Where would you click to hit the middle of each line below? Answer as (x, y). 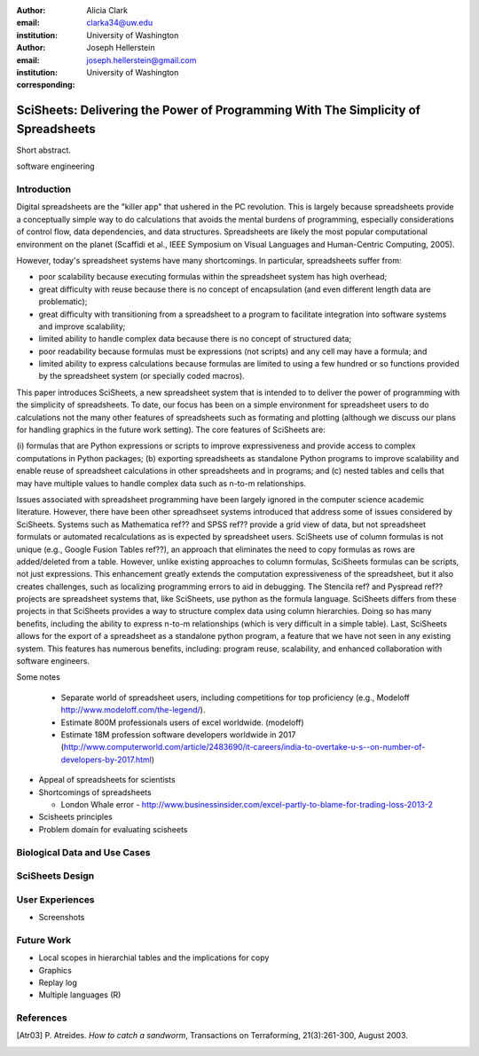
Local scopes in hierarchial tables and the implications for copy (154, 957)
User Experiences (55, 899)
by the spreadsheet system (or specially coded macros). (142, 376)
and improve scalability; (82, 326)
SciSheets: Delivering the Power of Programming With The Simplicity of (219, 110)
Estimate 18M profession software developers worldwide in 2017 (178, 735)
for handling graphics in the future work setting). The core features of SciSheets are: (171, 429)
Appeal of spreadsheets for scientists (107, 780)
